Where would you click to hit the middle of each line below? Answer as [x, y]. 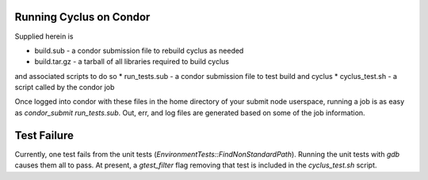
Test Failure [44, 135]
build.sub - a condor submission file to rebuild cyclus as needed [139, 51]
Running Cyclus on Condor [82, 17]
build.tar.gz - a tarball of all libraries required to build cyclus [132, 62]
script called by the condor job [65, 88]
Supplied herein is [44, 36]
